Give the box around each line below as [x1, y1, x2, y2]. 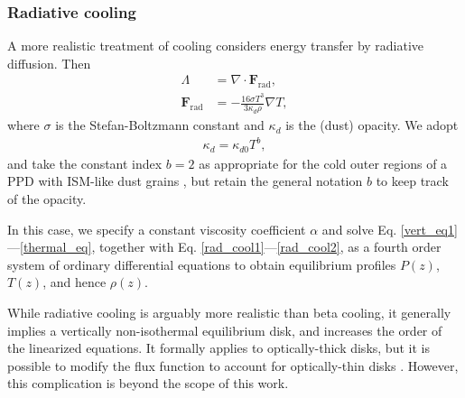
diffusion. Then [7, 53, 91, 72]
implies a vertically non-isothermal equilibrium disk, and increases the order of [7, 320, 442, 339]
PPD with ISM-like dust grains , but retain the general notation [7, 171, 363, 190]
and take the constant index [7, 153, 163, 172]
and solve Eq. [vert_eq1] [321, 219, 458, 238]
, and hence [42, 273, 107, 292]
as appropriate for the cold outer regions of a [199, 153, 448, 172]
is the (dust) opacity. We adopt [285, 116, 459, 134]
